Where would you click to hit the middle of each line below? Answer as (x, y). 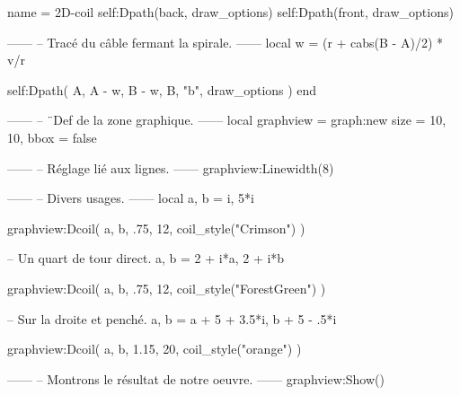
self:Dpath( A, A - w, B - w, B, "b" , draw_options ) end (162, 89)
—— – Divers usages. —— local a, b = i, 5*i (131, 198)
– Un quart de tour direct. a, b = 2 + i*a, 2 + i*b (146, 258)
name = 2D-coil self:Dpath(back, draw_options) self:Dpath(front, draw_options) (230, 12)
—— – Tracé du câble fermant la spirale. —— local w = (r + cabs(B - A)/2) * (226, 42)
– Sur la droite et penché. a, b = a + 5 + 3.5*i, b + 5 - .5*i (172, 318)
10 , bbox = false (52, 137)
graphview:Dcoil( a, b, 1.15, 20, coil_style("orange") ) (155, 349)
